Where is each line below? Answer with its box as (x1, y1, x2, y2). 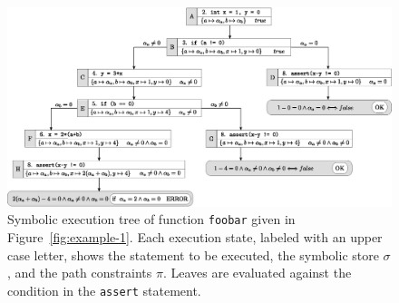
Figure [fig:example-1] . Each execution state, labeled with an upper (7, 228, 383, 247)
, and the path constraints (7, 263, 152, 282)
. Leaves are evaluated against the (162, 263, 352, 282)
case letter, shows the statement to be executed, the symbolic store (7, 245, 379, 264)
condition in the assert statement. (7, 280, 201, 299)
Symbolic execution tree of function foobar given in (7, 210, 296, 229)
